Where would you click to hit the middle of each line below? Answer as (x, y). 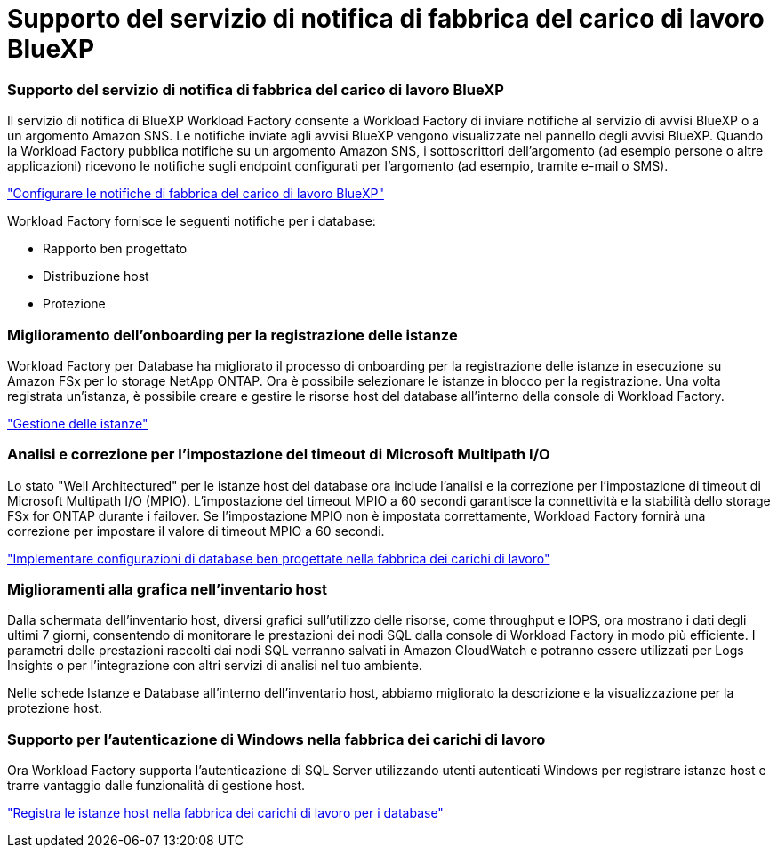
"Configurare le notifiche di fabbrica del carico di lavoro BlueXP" (196, 194)
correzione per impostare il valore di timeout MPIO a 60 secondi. (196, 531)
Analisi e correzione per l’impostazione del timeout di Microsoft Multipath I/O (279, 455)
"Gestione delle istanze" (78, 423)
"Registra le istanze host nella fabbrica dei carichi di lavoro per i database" (225, 813)
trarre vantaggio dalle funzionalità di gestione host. (156, 786)
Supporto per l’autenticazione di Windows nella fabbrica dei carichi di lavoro (276, 739)
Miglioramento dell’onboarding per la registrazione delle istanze (232, 335)
